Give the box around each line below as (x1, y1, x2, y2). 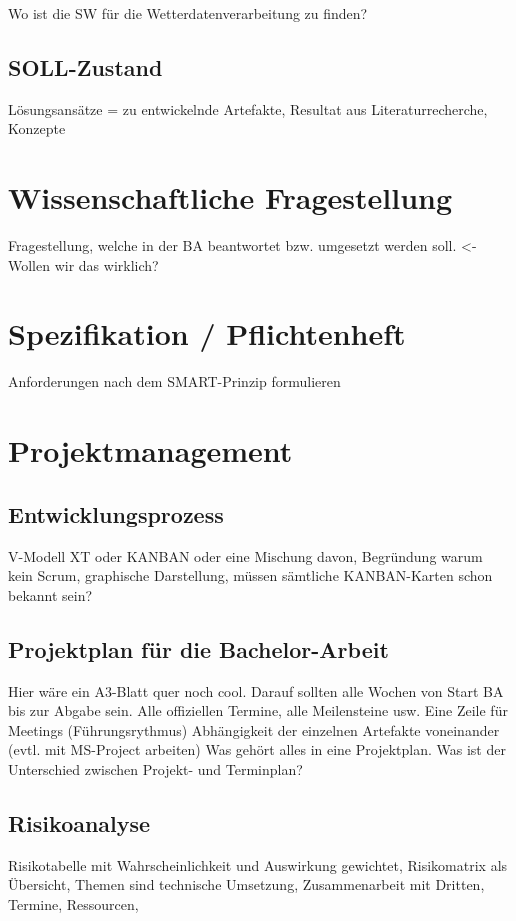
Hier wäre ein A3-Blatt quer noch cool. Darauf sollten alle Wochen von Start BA (8, 680, 504, 701)
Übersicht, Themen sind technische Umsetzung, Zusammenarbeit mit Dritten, (8, 874, 485, 895)
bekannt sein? (8, 584, 93, 605)
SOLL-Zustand (8, 51, 163, 82)
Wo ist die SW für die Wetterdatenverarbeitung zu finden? (8, 3, 368, 23)
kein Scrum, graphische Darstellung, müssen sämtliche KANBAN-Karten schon (8, 565, 493, 586)
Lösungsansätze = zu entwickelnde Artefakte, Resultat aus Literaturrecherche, (8, 98, 488, 119)
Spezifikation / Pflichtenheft (8, 313, 406, 354)
